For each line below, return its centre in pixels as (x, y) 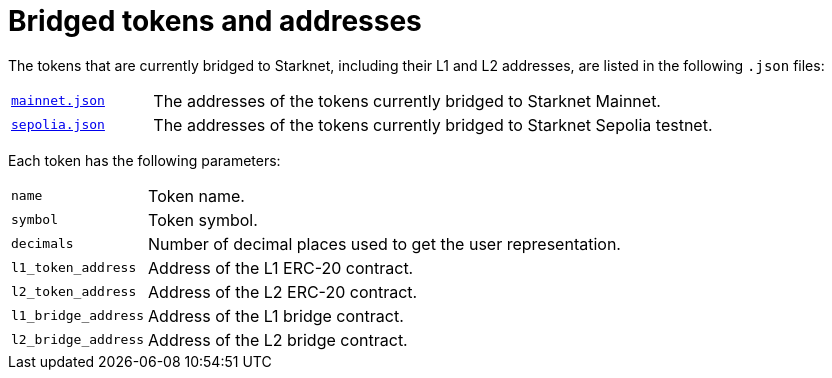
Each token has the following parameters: (144, 160)
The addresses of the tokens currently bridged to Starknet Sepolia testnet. (433, 124)
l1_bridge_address (78, 316)
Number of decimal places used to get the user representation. (384, 243)
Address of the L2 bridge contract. (278, 339)
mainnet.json (58, 101)
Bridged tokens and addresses (215, 21)
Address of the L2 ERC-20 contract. (283, 291)
